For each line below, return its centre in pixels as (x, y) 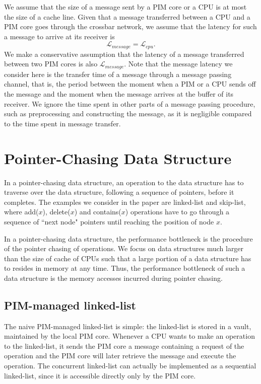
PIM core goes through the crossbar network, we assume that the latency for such (130, 26)
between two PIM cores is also (51, 64)
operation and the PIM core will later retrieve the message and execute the (120, 356)
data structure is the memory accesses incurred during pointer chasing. (113, 278)
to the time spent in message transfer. (62, 123)
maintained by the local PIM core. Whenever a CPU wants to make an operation (129, 336)
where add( (21, 212)
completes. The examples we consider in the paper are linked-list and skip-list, (125, 202)
